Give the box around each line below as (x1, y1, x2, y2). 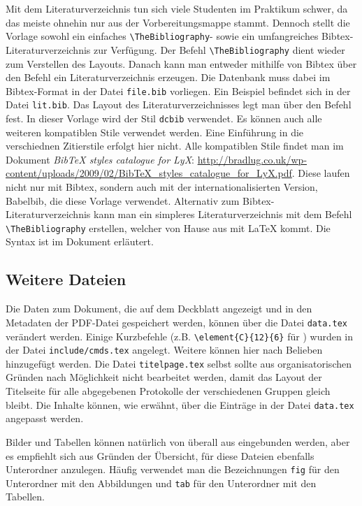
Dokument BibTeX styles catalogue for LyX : (6, 152, 194, 166)
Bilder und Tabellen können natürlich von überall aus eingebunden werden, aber (6, 434, 350, 449)
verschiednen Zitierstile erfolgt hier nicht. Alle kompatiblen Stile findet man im (6, 138, 344, 153)
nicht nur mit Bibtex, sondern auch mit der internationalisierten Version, (6, 180, 318, 194)
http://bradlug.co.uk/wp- (197, 152, 307, 166)
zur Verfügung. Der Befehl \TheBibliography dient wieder (93, 42, 345, 57)
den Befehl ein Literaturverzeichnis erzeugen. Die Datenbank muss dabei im (6, 70, 331, 85)
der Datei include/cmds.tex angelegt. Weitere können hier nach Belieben (6, 342, 323, 357)
